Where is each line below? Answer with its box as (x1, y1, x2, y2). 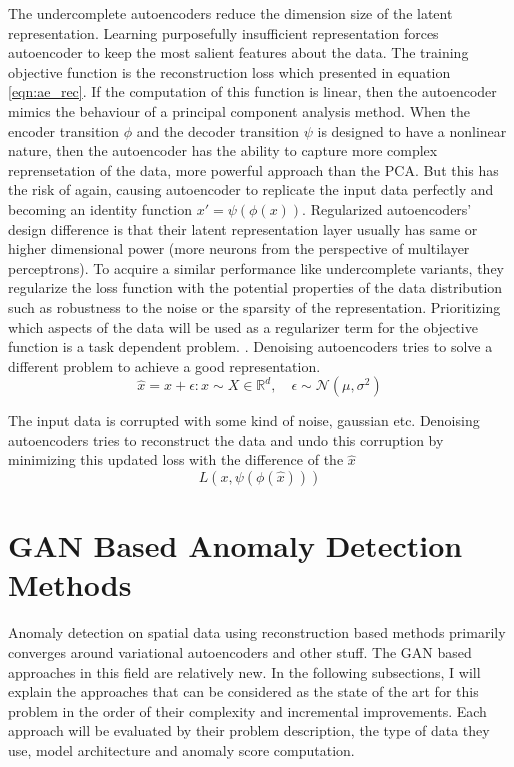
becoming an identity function (8, 198, 192, 219)
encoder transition (8, 120, 120, 141)
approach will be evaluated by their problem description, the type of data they (8, 720, 490, 741)
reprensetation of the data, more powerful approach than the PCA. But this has (8, 159, 499, 180)
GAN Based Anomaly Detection (8, 525, 463, 566)
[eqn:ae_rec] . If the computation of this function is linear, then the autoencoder (8, 81, 497, 102)
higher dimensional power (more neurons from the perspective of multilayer (8, 238, 470, 259)
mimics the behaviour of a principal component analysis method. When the (8, 100, 470, 121)
